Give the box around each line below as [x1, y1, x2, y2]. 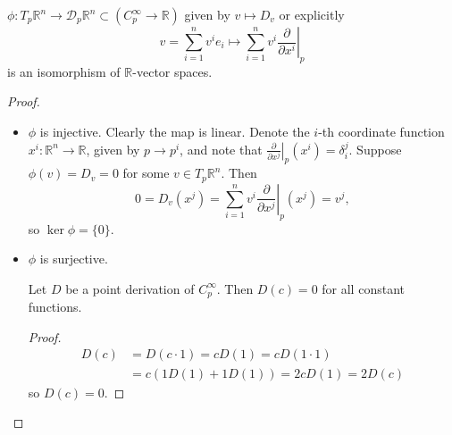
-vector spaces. [132, 62, 213, 80]
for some [122, 163, 170, 182]
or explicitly [279, 5, 345, 23]
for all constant [322, 279, 405, 297]
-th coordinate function [318, 121, 445, 140]
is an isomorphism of [7, 62, 121, 80]
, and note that [180, 139, 263, 158]
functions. [28, 297, 82, 316]
